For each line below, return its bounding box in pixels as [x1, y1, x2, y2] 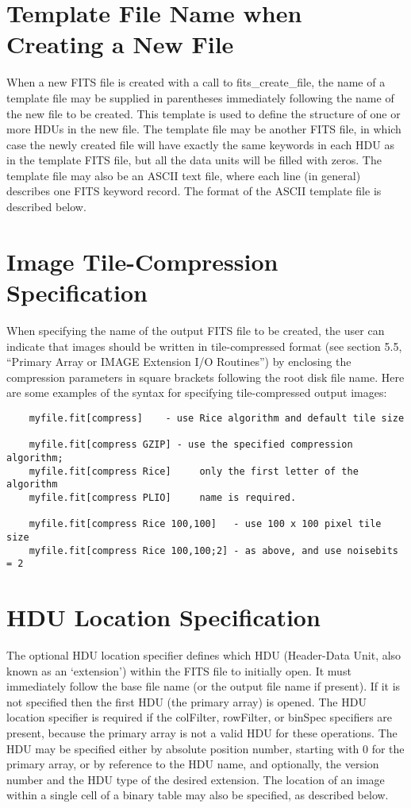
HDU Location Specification [6, 601, 321, 633]
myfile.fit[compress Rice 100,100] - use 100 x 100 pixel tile [29, 518, 382, 530]
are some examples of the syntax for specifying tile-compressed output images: [6, 384, 387, 401]
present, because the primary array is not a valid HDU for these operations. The [6, 724, 398, 741]
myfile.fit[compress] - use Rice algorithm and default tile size [29, 412, 405, 424]
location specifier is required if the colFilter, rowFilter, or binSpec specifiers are [6, 709, 393, 725]
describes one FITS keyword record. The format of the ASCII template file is [6, 183, 382, 199]
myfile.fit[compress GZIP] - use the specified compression [29, 439, 353, 451]
